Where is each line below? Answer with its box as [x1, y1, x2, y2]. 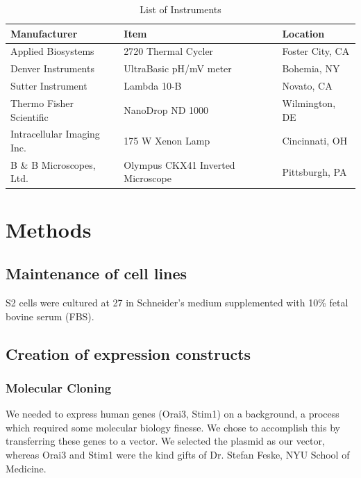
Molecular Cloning [6, 379, 112, 396]
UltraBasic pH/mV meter [124, 61, 232, 76]
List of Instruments [140, 2, 221, 16]
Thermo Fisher [10, 95, 74, 110]
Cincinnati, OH [282, 133, 348, 148]
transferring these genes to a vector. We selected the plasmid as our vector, [6, 434, 325, 448]
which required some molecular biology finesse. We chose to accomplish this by [6, 420, 340, 434]
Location [282, 26, 325, 40]
